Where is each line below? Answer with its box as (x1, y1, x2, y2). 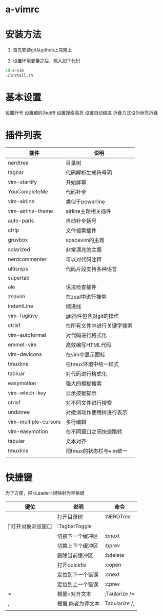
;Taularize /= (104, 590, 135, 597)
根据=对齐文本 (57, 590, 92, 597)
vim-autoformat (8, 331, 47, 338)
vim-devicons (8, 351, 42, 358)
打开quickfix (57, 561, 87, 569)
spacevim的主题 (66, 237, 105, 244)
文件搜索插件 (66, 227, 97, 234)
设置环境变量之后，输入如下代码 (12, 58, 80, 64)
